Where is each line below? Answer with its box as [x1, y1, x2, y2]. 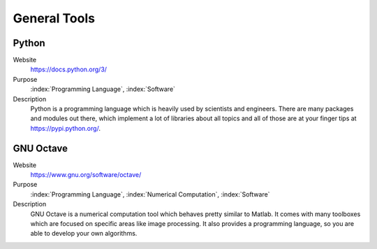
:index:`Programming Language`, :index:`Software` [30, 85, 176, 94]
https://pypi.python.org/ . [30, 124, 101, 132]
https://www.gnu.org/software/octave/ [30, 171, 142, 179]
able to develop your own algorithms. [30, 229, 138, 238]
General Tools [13, 10, 96, 26]
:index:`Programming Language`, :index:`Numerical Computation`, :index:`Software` [30, 190, 270, 199]
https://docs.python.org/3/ [30, 65, 108, 73]
